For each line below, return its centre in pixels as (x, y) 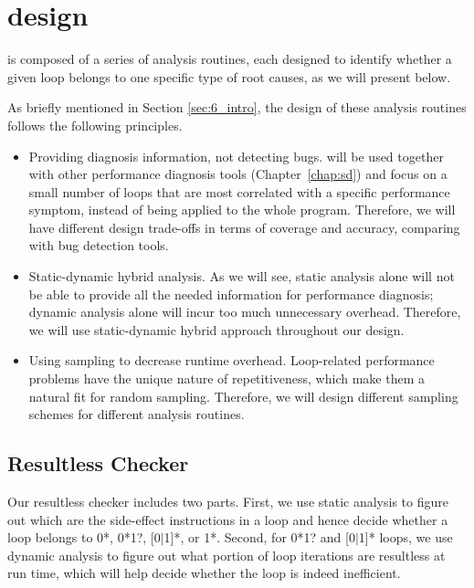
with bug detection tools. (99, 245)
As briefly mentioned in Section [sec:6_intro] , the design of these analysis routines (237, 107)
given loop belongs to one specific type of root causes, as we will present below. (229, 76)
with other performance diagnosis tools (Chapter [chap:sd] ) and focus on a (238, 174)
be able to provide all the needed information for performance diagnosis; (231, 294)
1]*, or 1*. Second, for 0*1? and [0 (259, 537)
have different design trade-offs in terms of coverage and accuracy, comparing (244, 227)
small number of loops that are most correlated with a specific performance (239, 191)
